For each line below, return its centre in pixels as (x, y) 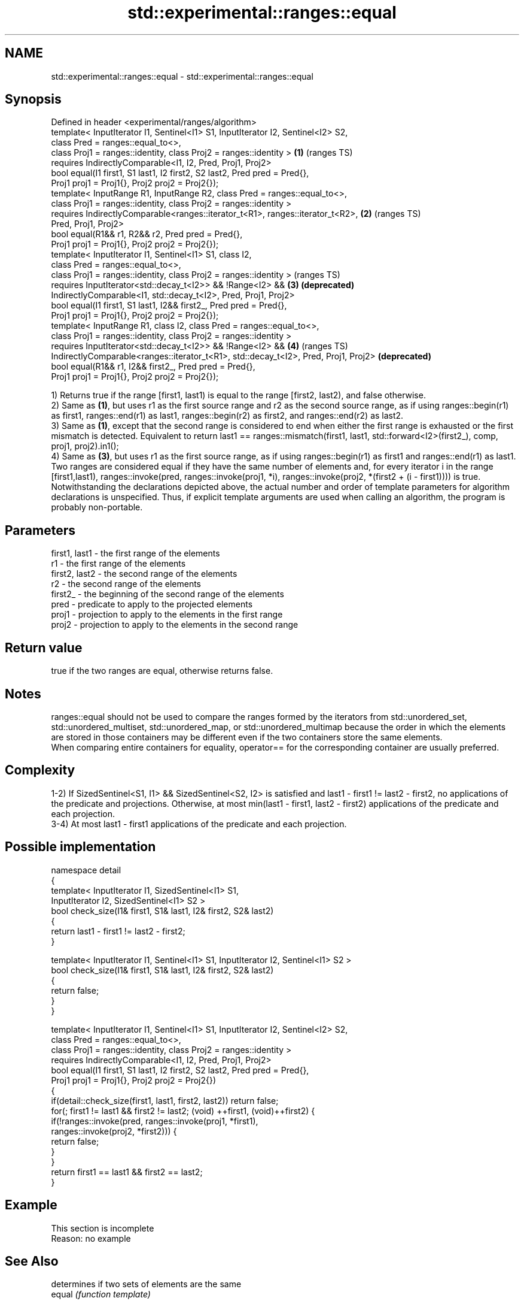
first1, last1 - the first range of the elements (135, 553)
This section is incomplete (103, 1228)
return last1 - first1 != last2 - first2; (118, 931)
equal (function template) (101, 1294)
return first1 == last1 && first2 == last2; (127, 1172)
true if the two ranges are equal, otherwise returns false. (162, 671)
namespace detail (86, 870)
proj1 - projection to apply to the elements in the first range (167, 615)
